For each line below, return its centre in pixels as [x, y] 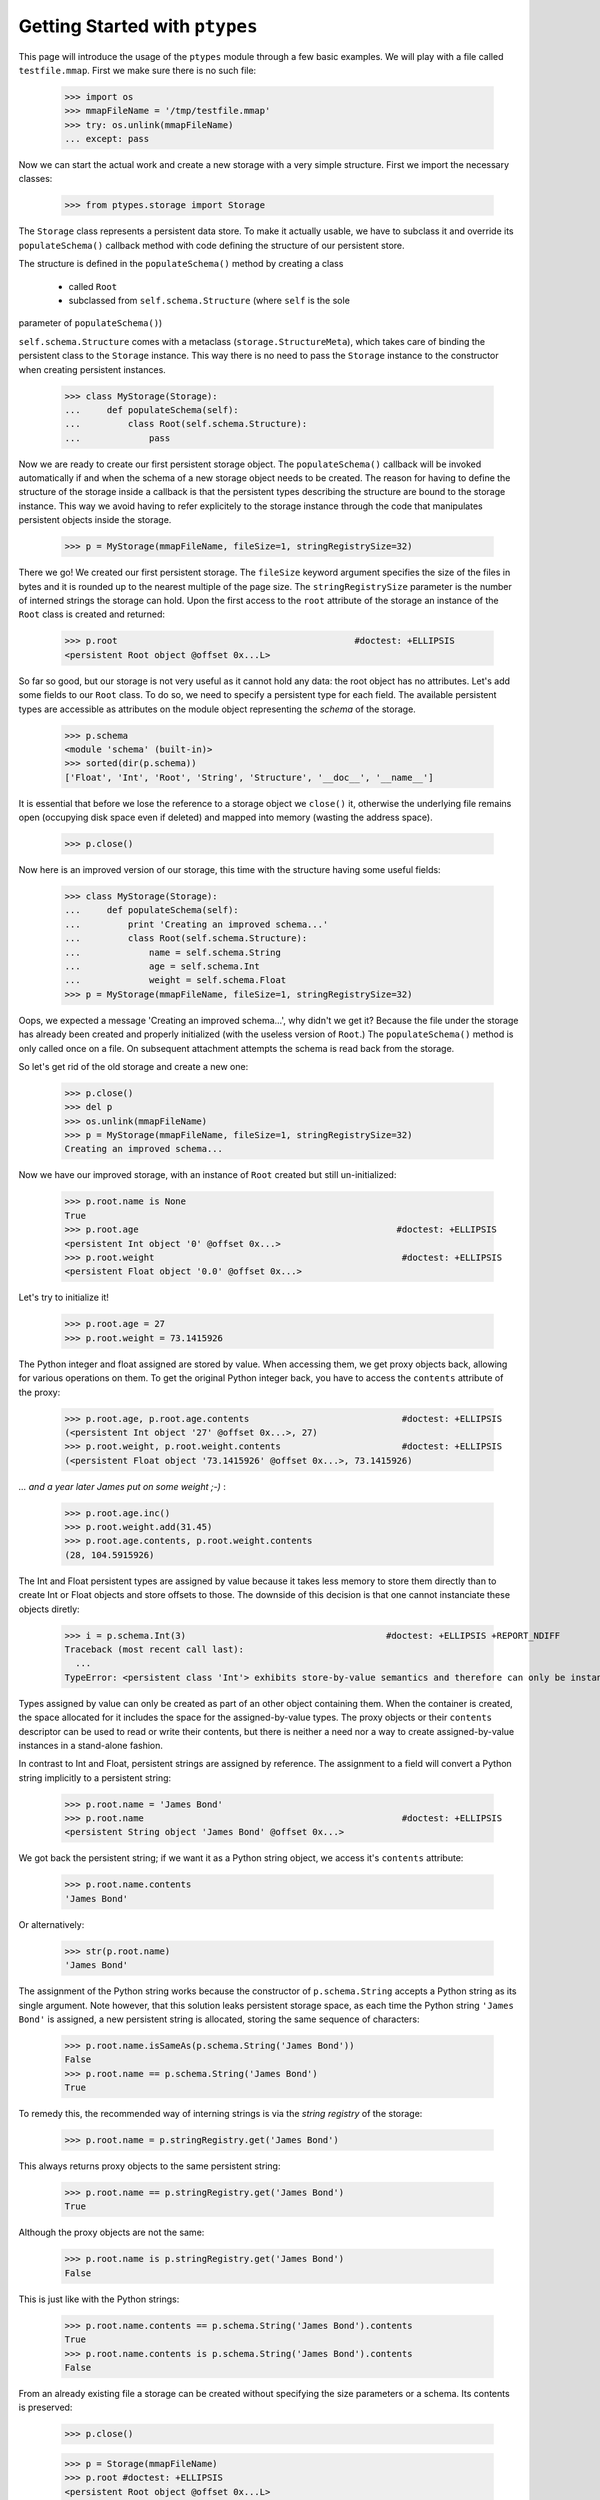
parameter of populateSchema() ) [90, 323]
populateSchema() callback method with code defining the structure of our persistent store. [211, 245]
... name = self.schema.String [173, 952]
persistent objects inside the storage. [95, 520]
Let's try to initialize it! [64, 1297]
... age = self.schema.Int [162, 966]
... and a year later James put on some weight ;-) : [122, 1486]
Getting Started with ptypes [138, 26]
